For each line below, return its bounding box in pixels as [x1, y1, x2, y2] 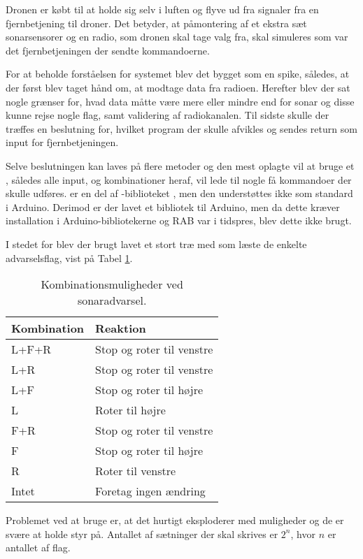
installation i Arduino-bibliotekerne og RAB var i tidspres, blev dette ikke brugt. [6, 213, 352, 228]
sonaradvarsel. [77, 292, 147, 309]
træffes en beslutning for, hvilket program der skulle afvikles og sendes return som [6, 121, 357, 136]
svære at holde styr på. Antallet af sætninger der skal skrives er [6, 526, 278, 541]
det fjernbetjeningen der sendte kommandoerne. [6, 43, 210, 57]
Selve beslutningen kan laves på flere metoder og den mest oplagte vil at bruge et [6, 158, 355, 173]
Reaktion [95, 320, 146, 337]
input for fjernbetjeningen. [6, 135, 119, 150]
